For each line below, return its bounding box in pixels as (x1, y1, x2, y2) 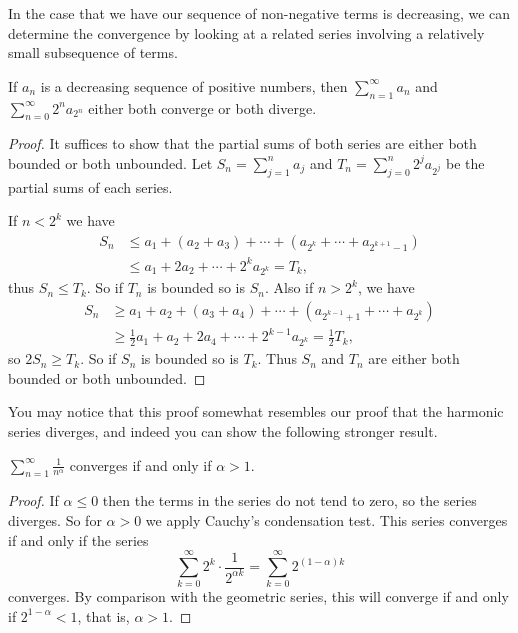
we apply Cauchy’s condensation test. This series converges (145, 510, 508, 531)
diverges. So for (8, 510, 102, 531)
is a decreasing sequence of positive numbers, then (40, 75, 348, 96)
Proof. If (8, 490, 59, 511)
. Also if (264, 277, 314, 298)
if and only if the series (8, 529, 149, 550)
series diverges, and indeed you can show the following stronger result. (8, 421, 438, 442)
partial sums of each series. (8, 176, 173, 197)
